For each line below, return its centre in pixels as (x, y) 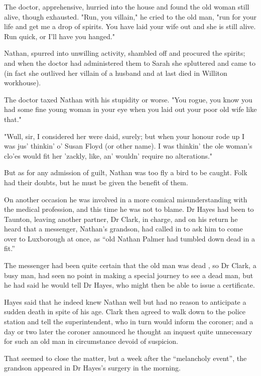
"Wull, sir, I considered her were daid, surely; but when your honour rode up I (124, 136)
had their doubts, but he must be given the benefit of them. (96, 182)
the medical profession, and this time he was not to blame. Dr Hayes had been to (129, 209)
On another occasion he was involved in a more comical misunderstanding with (126, 199)
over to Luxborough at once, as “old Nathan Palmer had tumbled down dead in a (129, 238)
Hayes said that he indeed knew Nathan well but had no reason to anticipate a (125, 301)
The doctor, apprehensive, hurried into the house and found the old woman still (127, 7)
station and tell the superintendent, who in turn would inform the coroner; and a (129, 322)
